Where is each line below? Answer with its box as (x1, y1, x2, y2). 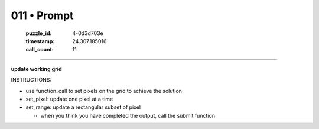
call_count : (25, 46, 54, 53)
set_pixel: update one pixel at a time (25, 95, 113, 102)
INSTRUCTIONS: (11, 76, 51, 83)
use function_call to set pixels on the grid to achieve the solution (25, 87, 183, 94)
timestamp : (25, 37, 55, 44)
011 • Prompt (11, 9, 74, 22)
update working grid (11, 65, 62, 72)
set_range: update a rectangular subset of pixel (25, 104, 141, 111)
